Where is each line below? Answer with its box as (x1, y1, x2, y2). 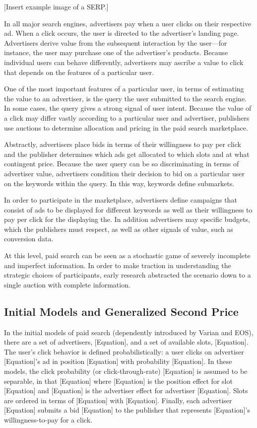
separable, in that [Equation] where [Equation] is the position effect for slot (4, 375, 233, 386)
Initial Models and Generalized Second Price (4, 303, 239, 319)
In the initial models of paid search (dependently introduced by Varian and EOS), (4, 327, 254, 337)
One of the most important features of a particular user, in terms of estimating (4, 83, 244, 94)
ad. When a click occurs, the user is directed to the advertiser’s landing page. (4, 28, 239, 38)
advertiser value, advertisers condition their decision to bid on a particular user (4, 168, 245, 178)
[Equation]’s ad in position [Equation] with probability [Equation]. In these (4, 356, 232, 366)
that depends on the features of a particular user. (4, 67, 154, 77)
